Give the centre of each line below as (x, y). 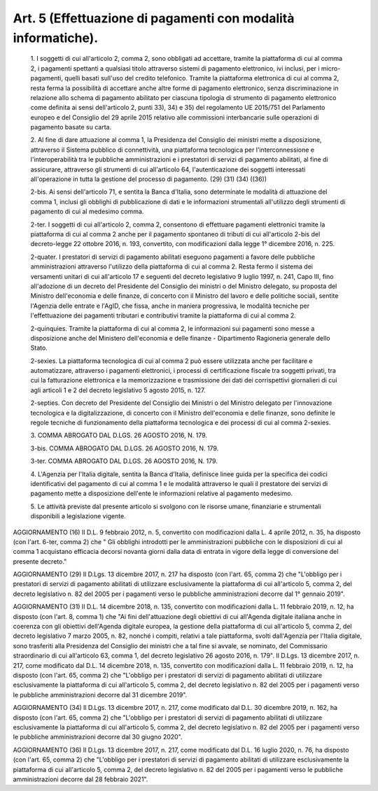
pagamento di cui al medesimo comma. (87, 212)
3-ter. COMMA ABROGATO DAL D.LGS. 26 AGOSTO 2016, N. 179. (124, 461)
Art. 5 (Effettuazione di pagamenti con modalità (154, 18)
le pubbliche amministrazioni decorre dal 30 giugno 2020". (98, 737)
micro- (331, 68)
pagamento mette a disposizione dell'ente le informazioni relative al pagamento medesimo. (162, 494)
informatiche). (56, 38)
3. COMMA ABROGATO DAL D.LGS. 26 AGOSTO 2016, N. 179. (119, 435)
